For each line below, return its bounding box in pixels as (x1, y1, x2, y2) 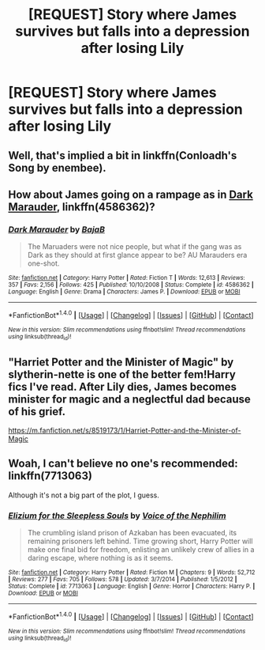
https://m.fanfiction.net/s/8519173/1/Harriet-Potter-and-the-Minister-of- (8, 425, 241, 436)
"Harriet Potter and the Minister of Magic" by (8, 355, 234, 368)
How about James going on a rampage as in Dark (8, 187, 254, 201)
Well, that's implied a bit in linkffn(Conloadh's (8, 149, 237, 162)
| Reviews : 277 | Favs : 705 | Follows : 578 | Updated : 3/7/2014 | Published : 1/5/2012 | (8, 576, 237, 584)
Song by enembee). (8, 161, 106, 175)
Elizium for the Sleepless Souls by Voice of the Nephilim (8, 510, 226, 521)
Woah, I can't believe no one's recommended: (8, 457, 238, 470)
